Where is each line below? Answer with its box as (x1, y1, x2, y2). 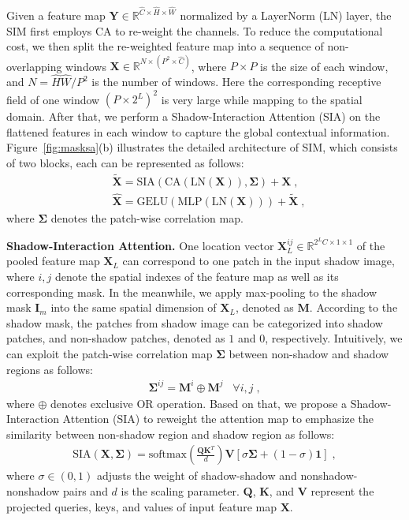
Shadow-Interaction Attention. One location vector (6, 237, 274, 253)
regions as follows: (6, 361, 93, 377)
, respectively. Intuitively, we (265, 330, 403, 346)
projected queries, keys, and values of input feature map (6, 498, 277, 514)
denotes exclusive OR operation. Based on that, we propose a (50, 395, 348, 411)
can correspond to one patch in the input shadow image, (122, 253, 395, 269)
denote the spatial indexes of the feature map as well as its (55, 267, 339, 284)
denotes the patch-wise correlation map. (50, 210, 244, 226)
